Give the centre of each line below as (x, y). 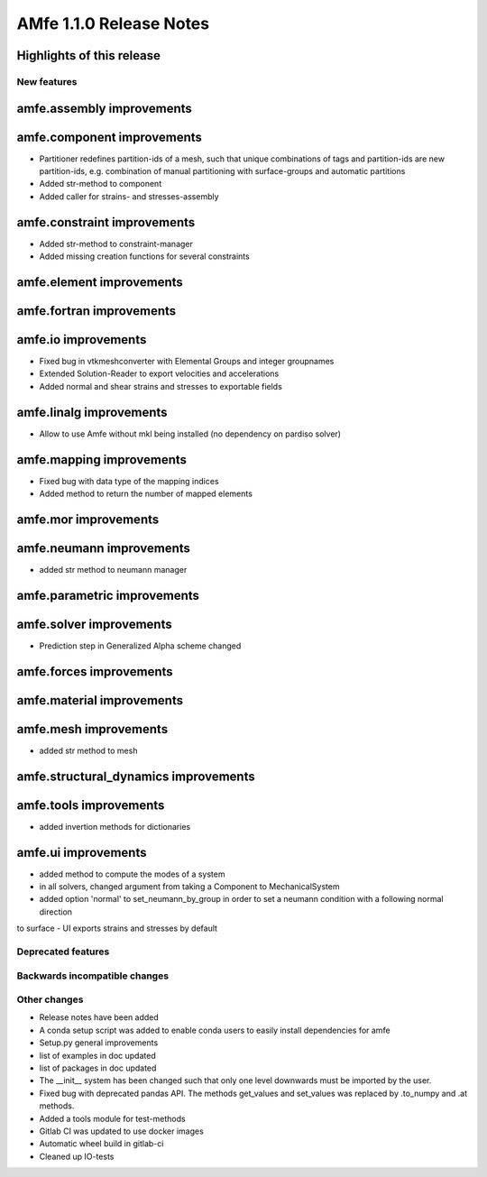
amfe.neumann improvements (104, 548)
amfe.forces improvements (95, 671)
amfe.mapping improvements (102, 460)
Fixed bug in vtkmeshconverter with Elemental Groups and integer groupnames (187, 362)
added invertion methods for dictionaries (115, 826)
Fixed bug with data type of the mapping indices (129, 481)
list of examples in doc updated (98, 1055)
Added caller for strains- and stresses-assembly (129, 196)
